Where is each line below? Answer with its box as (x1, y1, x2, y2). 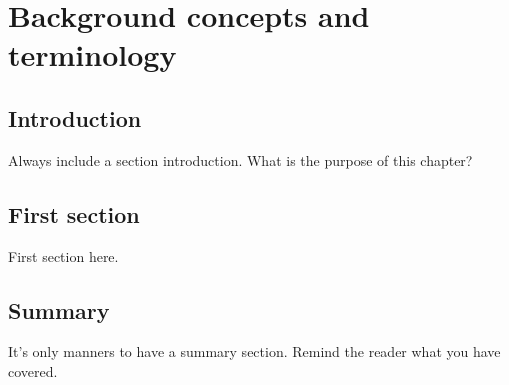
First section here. (8, 245, 119, 266)
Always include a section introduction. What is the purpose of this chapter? (8, 149, 473, 170)
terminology (8, 34, 177, 75)
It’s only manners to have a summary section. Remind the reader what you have (8, 341, 501, 362)
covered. (8, 360, 58, 381)
